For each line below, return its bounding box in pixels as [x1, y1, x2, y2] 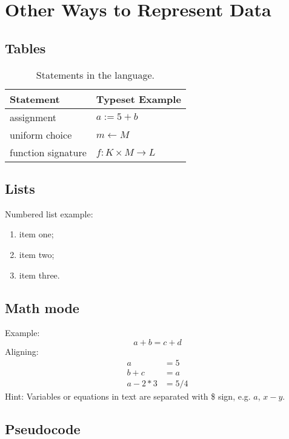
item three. [19, 268, 60, 281]
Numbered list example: [5, 207, 93, 220]
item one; [19, 228, 54, 240]
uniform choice [10, 127, 72, 142]
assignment [10, 110, 57, 124]
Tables [5, 38, 46, 57]
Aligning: [5, 345, 39, 357]
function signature [10, 145, 87, 159]
